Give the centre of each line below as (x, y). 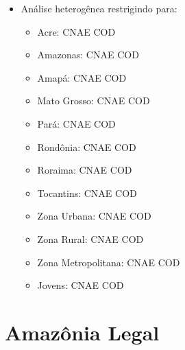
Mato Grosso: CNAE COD (94, 101)
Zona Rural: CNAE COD (90, 238)
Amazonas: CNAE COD (88, 55)
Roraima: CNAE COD (85, 170)
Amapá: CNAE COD (82, 77)
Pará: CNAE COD (76, 123)
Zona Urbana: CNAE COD (94, 216)
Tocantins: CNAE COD (87, 192)
